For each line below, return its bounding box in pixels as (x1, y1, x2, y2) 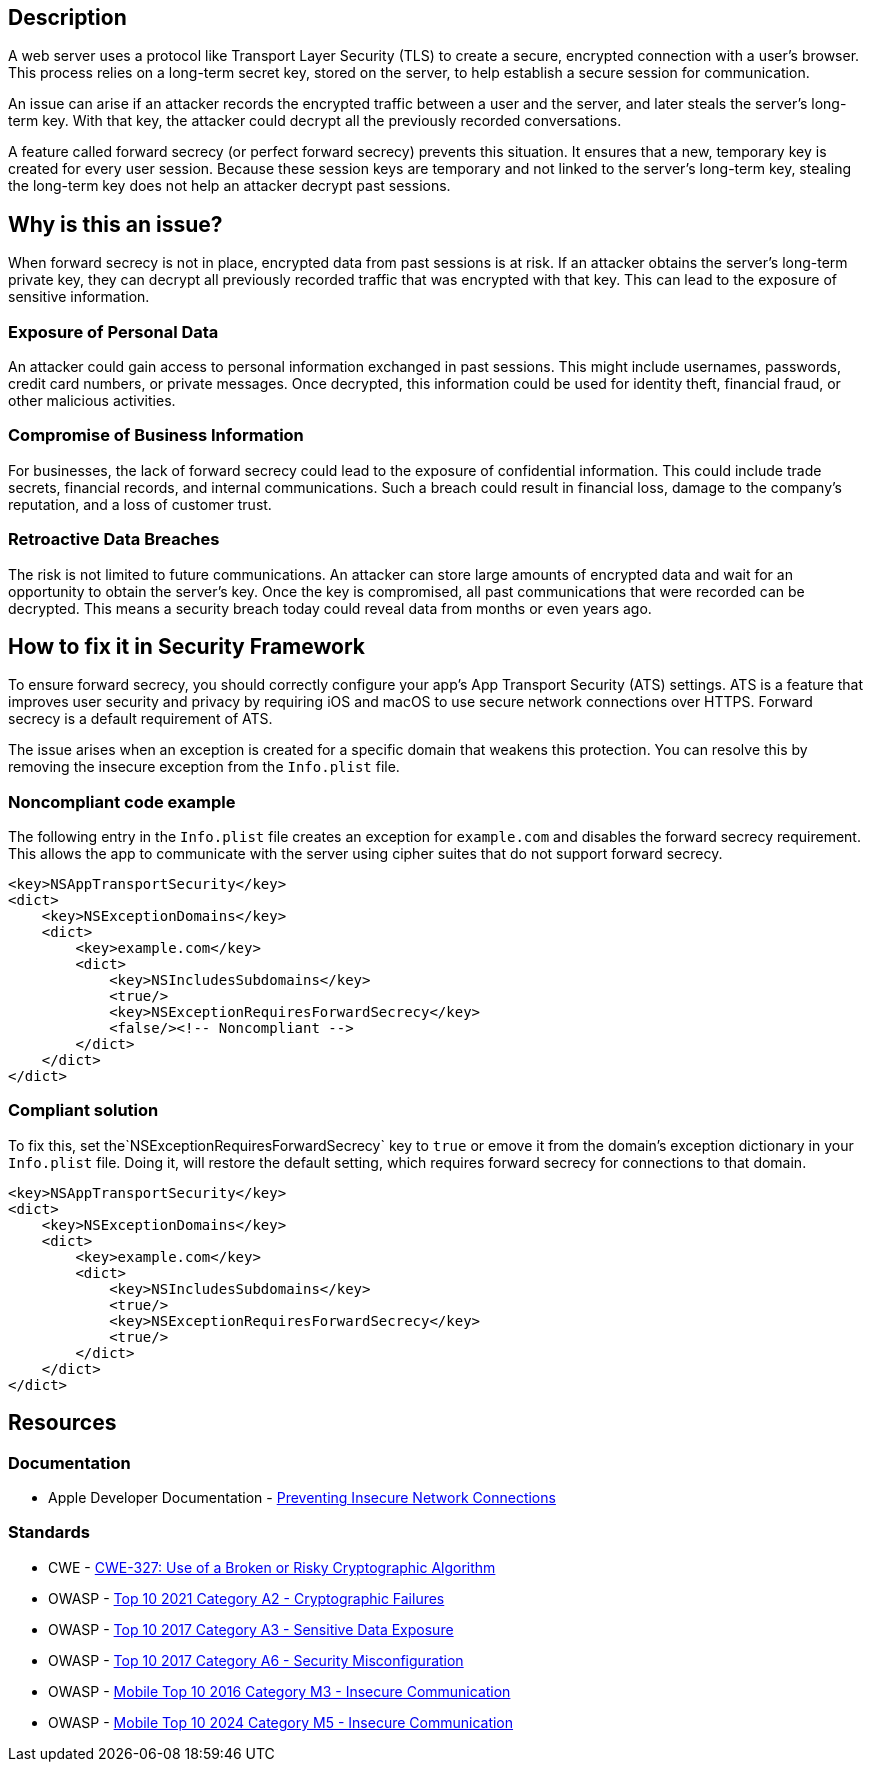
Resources (8, 1410, 117, 1436)
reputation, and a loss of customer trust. (8, 495, 272, 513)
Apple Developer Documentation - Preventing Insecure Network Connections (48, 1489, 556, 1507)
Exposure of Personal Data (8, 321, 219, 342)
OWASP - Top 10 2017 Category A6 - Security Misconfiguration (48, 1651, 464, 1669)
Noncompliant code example (8, 791, 236, 812)
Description (8, 5, 127, 30)
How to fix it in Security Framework (8, 633, 365, 659)
